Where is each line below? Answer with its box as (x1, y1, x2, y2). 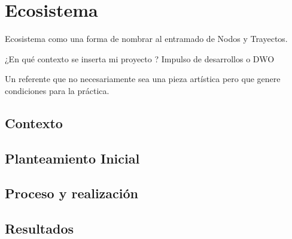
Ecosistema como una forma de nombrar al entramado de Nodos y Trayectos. (5, 32, 288, 45)
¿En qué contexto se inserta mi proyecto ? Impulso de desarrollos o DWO (5, 52, 275, 65)
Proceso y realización (5, 184, 138, 202)
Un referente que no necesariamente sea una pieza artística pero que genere (5, 72, 281, 85)
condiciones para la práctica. (5, 84, 109, 96)
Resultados (5, 219, 74, 238)
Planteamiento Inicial (5, 149, 140, 167)
